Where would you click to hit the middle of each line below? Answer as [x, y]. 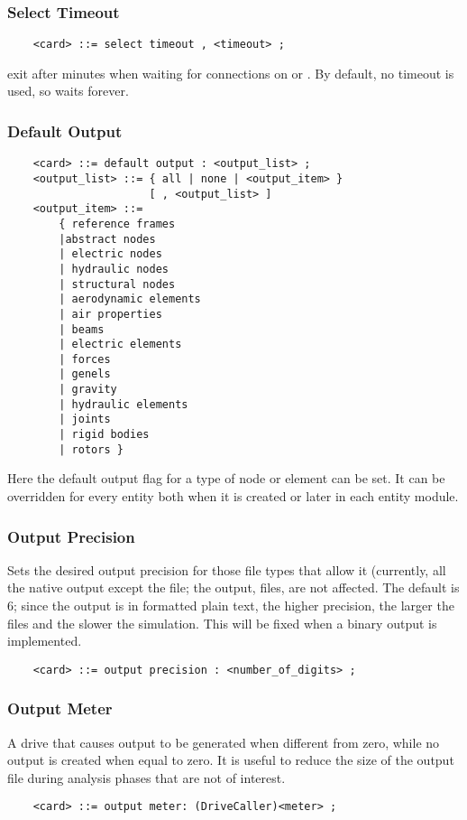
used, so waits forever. [68, 91]
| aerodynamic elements [130, 299]
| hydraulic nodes [114, 269]
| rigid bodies [104, 435]
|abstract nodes [107, 239]
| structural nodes [117, 284]
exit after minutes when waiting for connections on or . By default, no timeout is [231, 73]
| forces [85, 359]
